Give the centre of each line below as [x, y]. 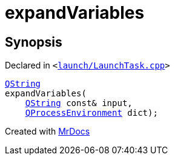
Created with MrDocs [48, 132]
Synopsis [34, 42]
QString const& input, [79, 103]
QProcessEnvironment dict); [91, 113]
